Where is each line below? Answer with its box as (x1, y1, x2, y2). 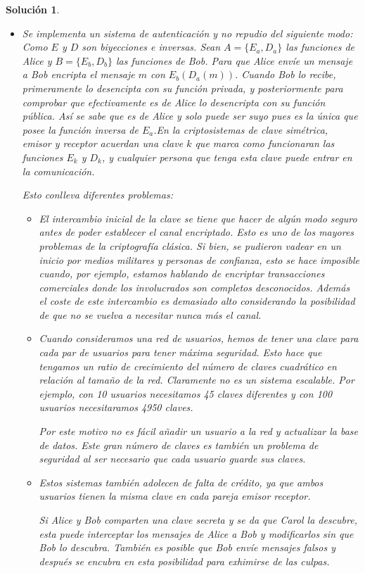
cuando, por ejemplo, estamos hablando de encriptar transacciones (39, 266, 325, 281)
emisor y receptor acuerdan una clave (22, 136, 184, 151)
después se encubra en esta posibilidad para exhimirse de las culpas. (39, 553, 330, 568)
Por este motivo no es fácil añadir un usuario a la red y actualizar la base (39, 424, 359, 439)
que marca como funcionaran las (195, 136, 335, 151)
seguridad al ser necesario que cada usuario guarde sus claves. (39, 451, 306, 466)
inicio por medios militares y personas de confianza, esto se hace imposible (39, 252, 359, 267)
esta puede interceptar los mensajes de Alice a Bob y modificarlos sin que (39, 526, 354, 541)
